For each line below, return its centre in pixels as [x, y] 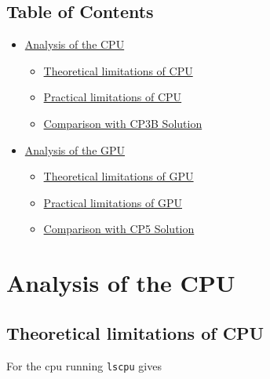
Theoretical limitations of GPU [119, 176]
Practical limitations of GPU [113, 202]
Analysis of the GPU [75, 149]
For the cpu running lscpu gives [84, 365]
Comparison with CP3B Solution [123, 123]
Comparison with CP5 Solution [119, 229]
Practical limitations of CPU [113, 97]
